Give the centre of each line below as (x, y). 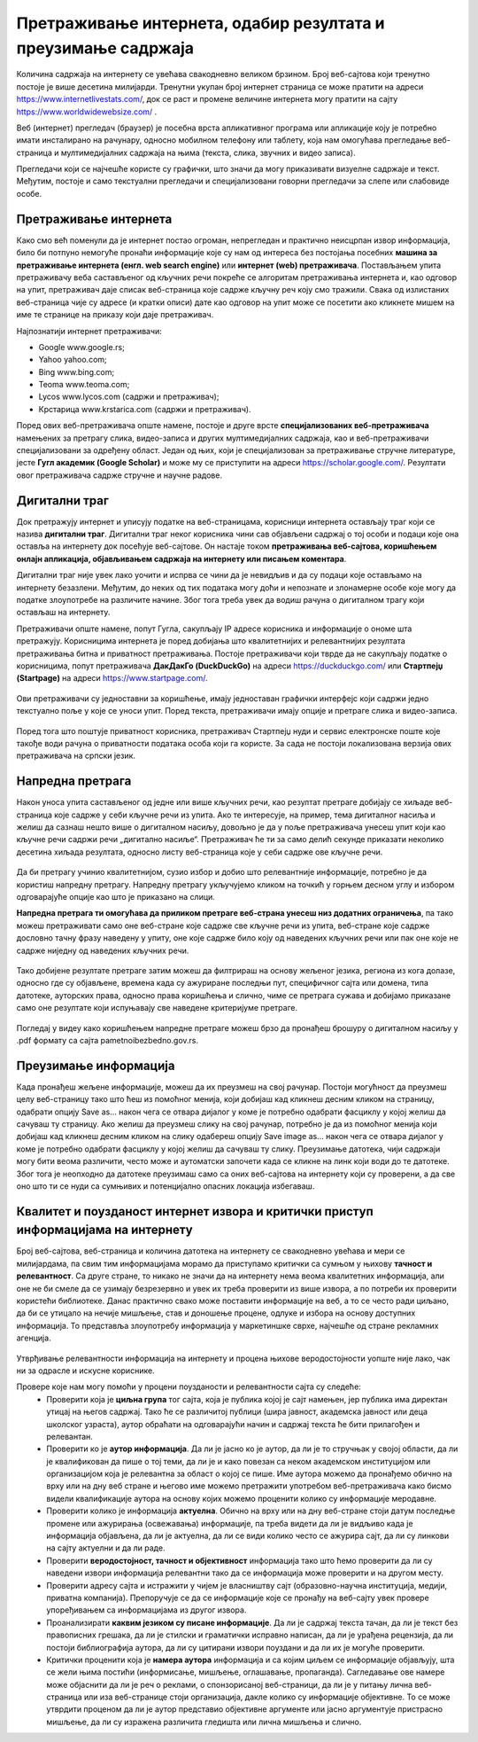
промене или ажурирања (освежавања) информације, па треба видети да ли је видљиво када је (230, 1523)
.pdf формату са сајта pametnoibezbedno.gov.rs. (108, 1040)
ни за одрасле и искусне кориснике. (85, 1371)
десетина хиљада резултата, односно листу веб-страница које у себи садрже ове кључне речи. (200, 852)
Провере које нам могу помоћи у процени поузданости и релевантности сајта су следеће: (189, 1387)
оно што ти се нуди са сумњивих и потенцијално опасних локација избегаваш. (166, 1186)
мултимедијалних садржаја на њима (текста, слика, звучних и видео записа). (208, 152)
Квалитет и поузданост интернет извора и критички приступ (195, 1211)
